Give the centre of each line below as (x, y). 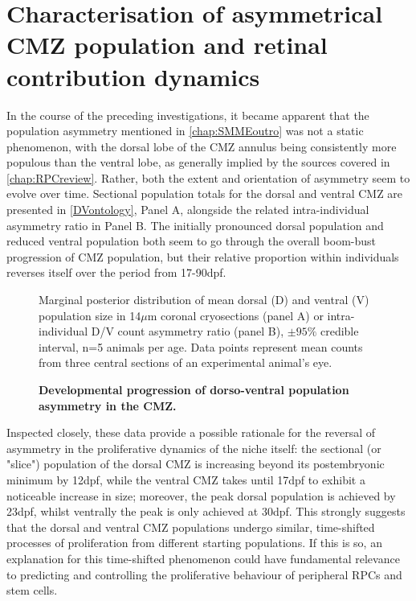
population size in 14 (90, 315)
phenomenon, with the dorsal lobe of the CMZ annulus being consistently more (202, 146)
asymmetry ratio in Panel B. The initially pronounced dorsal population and (195, 225)
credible (339, 331)
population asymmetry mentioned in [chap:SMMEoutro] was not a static (185, 131)
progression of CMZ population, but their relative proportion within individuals (203, 256)
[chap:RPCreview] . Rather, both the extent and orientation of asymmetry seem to (208, 177)
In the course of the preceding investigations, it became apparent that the (188, 115)
